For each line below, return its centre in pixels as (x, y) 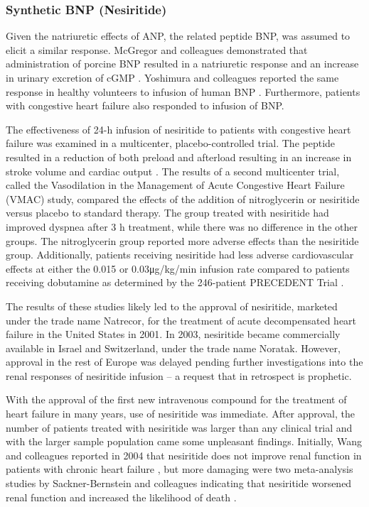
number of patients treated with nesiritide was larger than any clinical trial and (179, 427)
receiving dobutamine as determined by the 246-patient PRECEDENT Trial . (175, 282)
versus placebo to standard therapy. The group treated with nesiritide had (167, 213)
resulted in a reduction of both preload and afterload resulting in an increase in (179, 157)
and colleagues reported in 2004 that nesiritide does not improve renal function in (184, 455)
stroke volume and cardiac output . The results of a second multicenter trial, (173, 171)
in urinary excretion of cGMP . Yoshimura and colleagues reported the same (172, 77)
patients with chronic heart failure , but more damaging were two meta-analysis (180, 469)
